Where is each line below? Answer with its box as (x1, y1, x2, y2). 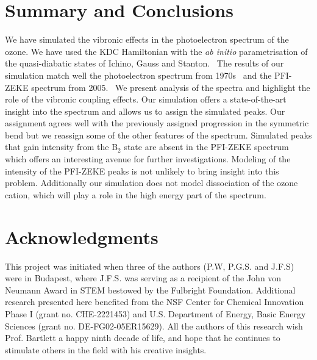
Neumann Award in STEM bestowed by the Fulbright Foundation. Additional (5, 283, 296, 296)
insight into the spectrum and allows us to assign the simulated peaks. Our (5, 104, 285, 117)
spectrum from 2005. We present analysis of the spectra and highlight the (31, 81, 310, 93)
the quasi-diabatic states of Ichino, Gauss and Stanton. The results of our (5, 57, 284, 70)
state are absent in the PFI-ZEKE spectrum (124, 140, 289, 153)
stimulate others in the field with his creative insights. (5, 343, 207, 356)
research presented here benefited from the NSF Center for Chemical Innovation (5, 295, 304, 308)
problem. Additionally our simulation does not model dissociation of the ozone (5, 176, 298, 189)
